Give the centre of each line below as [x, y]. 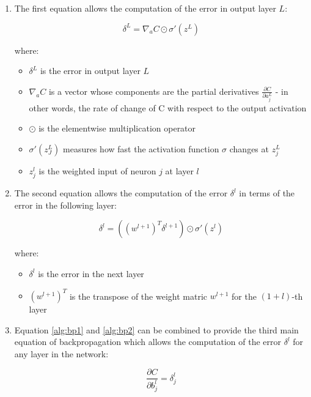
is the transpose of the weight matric [138, 296]
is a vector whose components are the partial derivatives [154, 91]
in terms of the [267, 193]
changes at [249, 148]
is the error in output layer [90, 71]
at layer [179, 171]
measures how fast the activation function [141, 148]
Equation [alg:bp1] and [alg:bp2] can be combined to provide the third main [156, 329]
